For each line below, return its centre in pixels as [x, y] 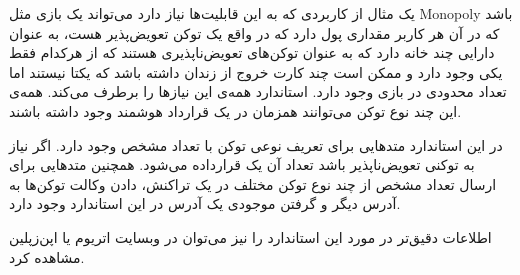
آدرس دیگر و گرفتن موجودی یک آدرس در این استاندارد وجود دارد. [205, 203]
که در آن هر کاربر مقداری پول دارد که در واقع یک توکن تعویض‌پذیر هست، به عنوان [254, 32]
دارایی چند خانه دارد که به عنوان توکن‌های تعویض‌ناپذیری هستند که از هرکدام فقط [252, 52]
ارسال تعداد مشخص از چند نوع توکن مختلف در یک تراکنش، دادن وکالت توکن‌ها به [253, 183]
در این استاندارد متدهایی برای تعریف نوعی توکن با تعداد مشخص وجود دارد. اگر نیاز [256, 144]
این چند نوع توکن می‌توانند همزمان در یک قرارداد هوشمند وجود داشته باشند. [235, 110]
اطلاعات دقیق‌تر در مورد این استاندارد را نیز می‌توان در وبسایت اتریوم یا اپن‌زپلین [250, 236]
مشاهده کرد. [47, 256]
